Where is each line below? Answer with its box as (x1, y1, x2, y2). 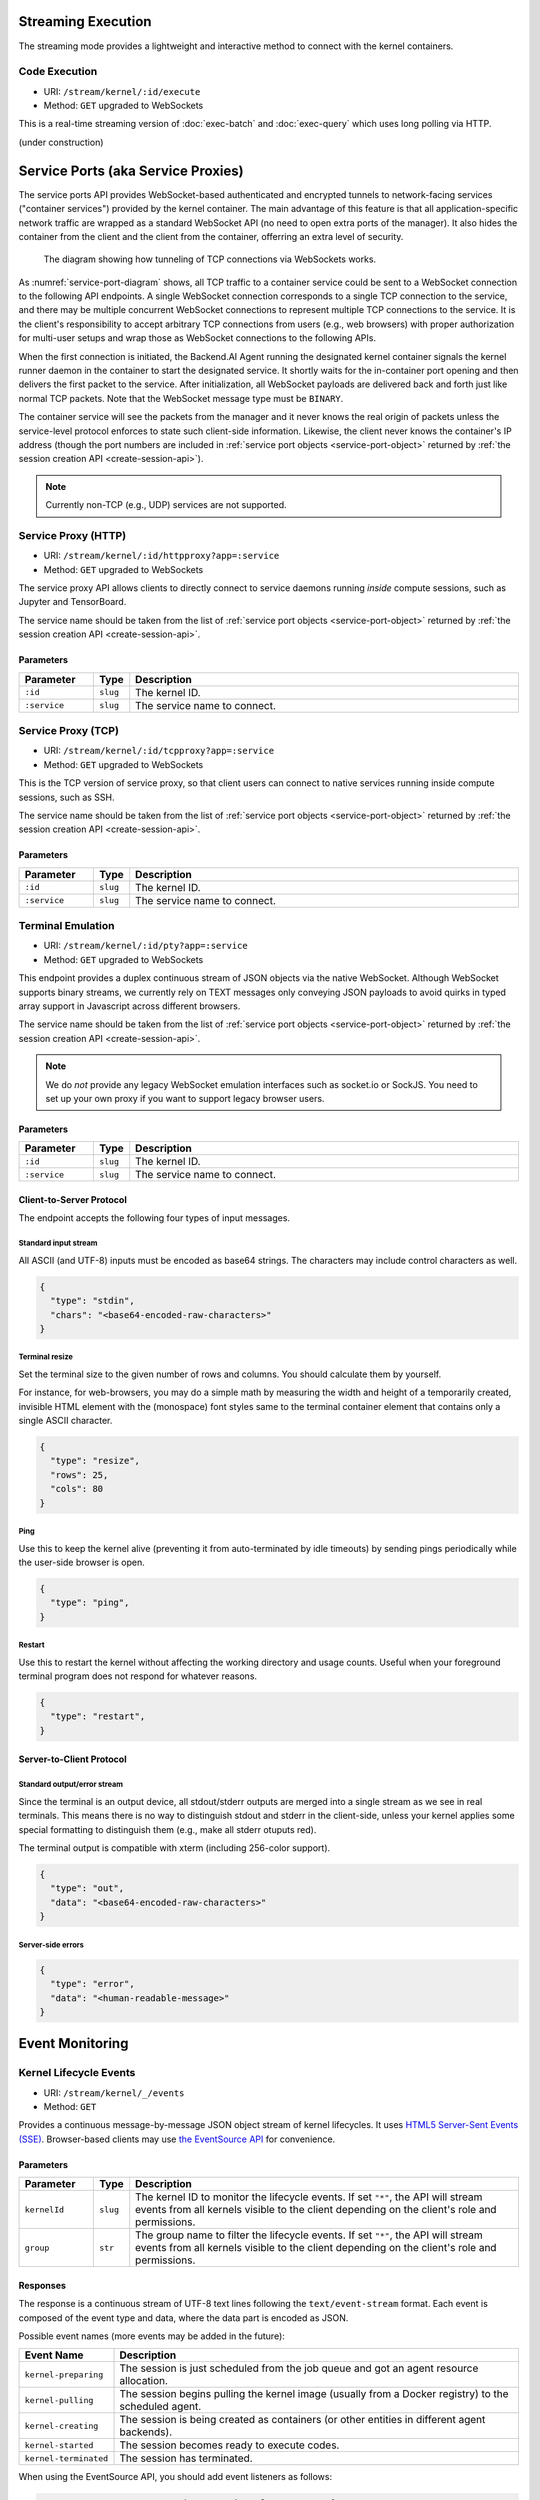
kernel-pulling (24, 2395, 94, 2405)
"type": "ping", (50, 1597, 130, 1609)
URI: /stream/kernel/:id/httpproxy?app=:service (43, 550, 280, 562)
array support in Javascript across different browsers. (18, 1000, 241, 1012)
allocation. (119, 2374, 169, 2388)
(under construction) (18, 136, 104, 148)
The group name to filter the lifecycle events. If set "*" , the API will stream (135, 2228, 484, 2242)
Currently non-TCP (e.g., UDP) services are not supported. (45, 499, 287, 511)
